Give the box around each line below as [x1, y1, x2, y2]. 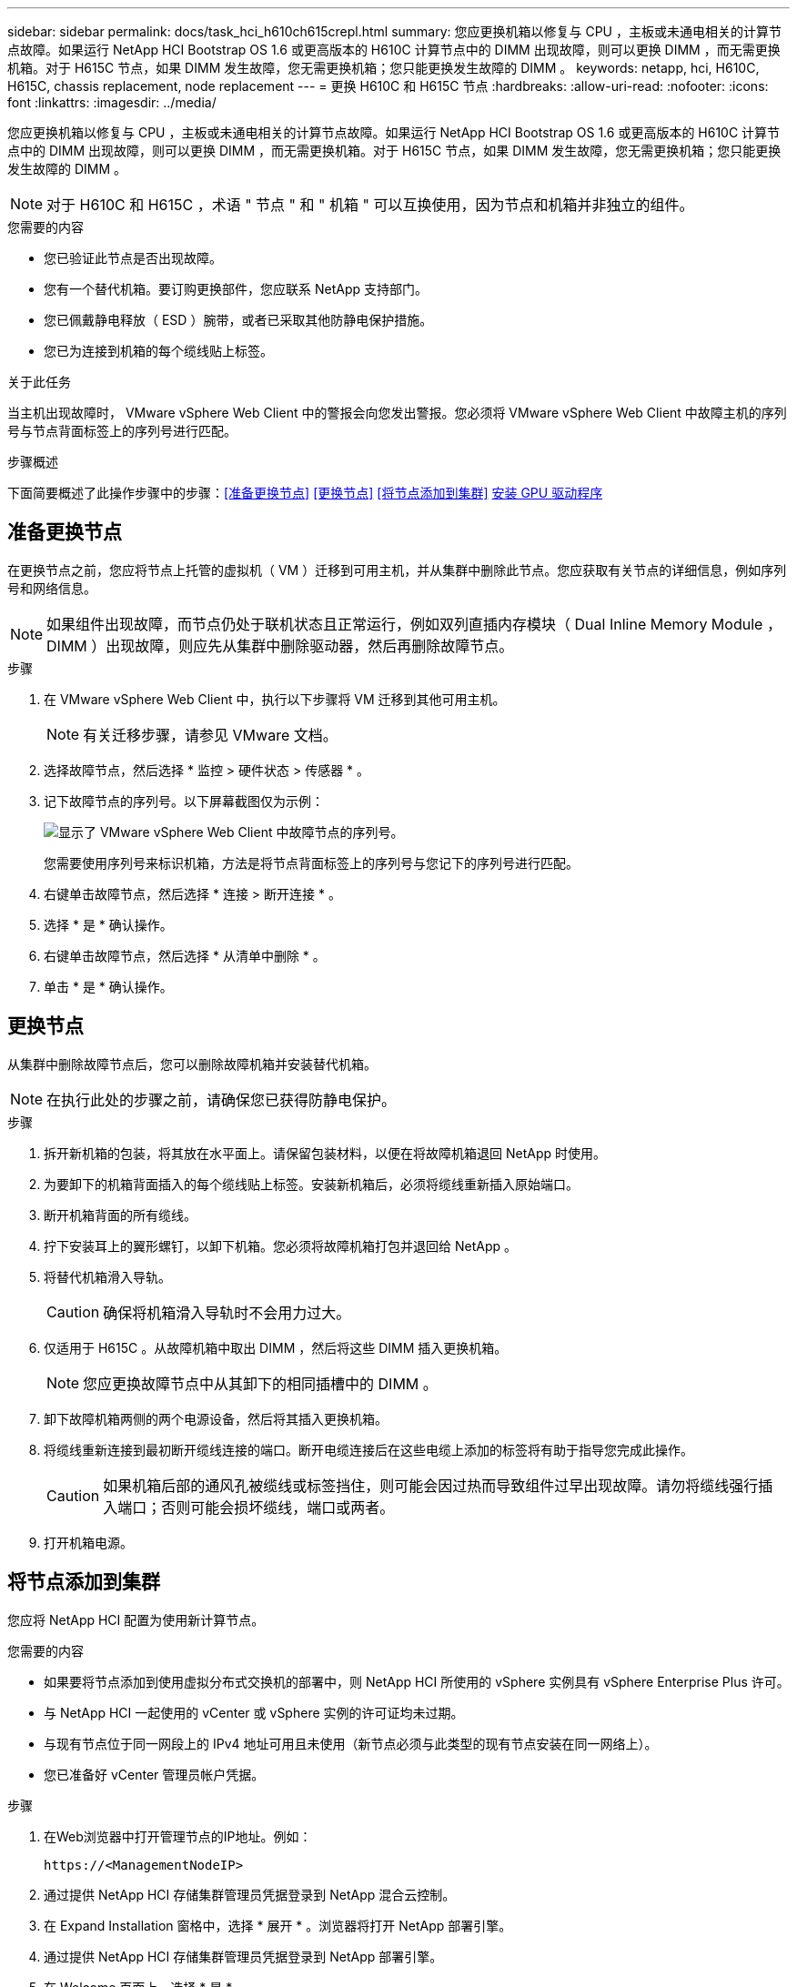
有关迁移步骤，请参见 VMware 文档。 [83, 725, 338, 744]
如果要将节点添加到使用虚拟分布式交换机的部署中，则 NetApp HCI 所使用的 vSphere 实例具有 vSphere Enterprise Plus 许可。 [44, 1673, 790, 1689]
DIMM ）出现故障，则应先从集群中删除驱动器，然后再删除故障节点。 [46, 636, 514, 655]
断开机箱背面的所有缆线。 [44, 1206, 197, 1223]
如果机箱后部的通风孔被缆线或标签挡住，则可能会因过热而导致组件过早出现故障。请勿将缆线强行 [103, 1476, 759, 1495]
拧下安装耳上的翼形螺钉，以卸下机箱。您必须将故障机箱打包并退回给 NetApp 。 [44, 1237, 517, 1254]
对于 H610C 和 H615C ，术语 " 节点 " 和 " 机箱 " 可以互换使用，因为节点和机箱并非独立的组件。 [46, 196, 694, 214]
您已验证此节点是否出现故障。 [44, 250, 222, 266]
